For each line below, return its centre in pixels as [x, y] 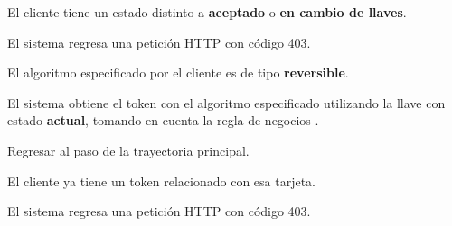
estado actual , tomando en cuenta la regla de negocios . [163, 120]
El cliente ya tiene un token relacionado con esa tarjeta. [161, 181]
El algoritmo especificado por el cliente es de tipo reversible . [178, 72]
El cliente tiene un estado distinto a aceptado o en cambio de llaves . [207, 12]
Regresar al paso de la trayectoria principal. [128, 150]
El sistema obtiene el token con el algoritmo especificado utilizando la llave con [226, 102]
